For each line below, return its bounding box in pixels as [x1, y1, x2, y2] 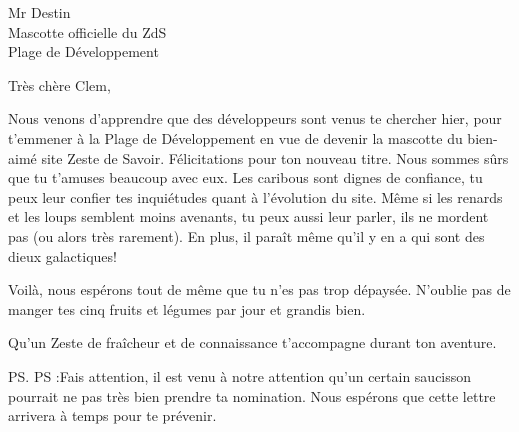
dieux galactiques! [8, 245, 117, 266]
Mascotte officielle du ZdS [8, 21, 167, 42]
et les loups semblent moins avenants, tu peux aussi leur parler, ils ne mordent [8, 206, 489, 227]
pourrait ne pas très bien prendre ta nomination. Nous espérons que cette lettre [8, 385, 496, 406]
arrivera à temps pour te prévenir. [8, 405, 217, 426]
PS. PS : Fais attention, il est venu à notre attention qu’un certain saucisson [8, 365, 472, 386]
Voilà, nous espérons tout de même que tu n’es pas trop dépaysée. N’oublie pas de [8, 279, 511, 300]
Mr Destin [8, 2, 71, 22]
